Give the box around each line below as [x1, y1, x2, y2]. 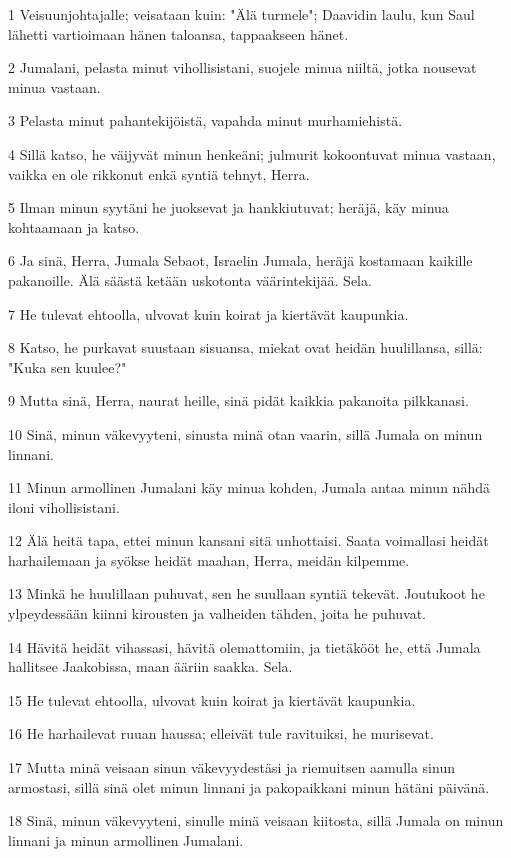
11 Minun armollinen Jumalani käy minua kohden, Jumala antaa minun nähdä [8, 477, 490, 498]
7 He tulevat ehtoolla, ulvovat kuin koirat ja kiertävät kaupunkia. [8, 303, 409, 324]
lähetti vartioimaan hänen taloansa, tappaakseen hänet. [8, 23, 349, 44]
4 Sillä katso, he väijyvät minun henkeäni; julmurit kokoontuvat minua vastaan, [8, 143, 496, 164]
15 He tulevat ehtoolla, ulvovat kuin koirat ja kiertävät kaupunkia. [8, 689, 416, 710]
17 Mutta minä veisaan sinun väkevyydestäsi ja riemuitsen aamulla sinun [8, 757, 455, 778]
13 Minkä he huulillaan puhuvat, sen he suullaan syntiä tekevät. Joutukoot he [8, 583, 485, 604]
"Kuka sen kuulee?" [8, 356, 127, 377]
